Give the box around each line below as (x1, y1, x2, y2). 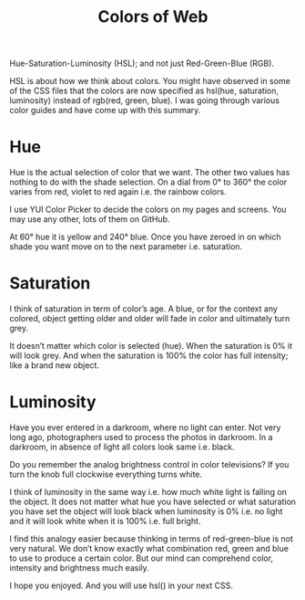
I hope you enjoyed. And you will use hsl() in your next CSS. (9, 580, 234, 591)
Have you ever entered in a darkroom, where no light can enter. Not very (9, 422, 281, 433)
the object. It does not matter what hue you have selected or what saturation (9, 496, 297, 507)
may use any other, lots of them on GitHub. (9, 214, 170, 225)
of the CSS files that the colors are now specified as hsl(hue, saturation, (9, 85, 280, 97)
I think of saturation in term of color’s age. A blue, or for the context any (9, 303, 278, 314)
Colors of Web (97, 6, 208, 27)
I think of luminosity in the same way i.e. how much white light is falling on (9, 487, 288, 497)
